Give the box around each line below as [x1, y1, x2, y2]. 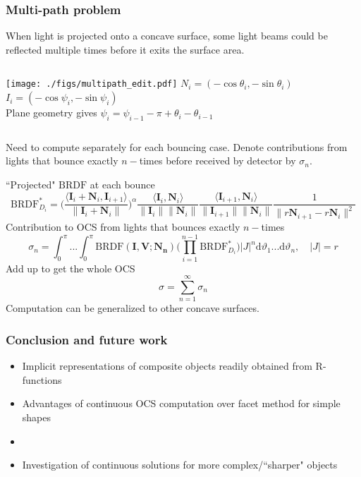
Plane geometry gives [6, 105, 97, 120]
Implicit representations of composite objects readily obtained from [22, 358, 312, 373]
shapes [22, 409, 51, 424]
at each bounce [90, 177, 155, 192]
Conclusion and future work [6, 330, 168, 348]
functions [22, 372, 62, 387]
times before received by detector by [139, 153, 296, 168]
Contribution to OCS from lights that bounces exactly [6, 219, 240, 234]
